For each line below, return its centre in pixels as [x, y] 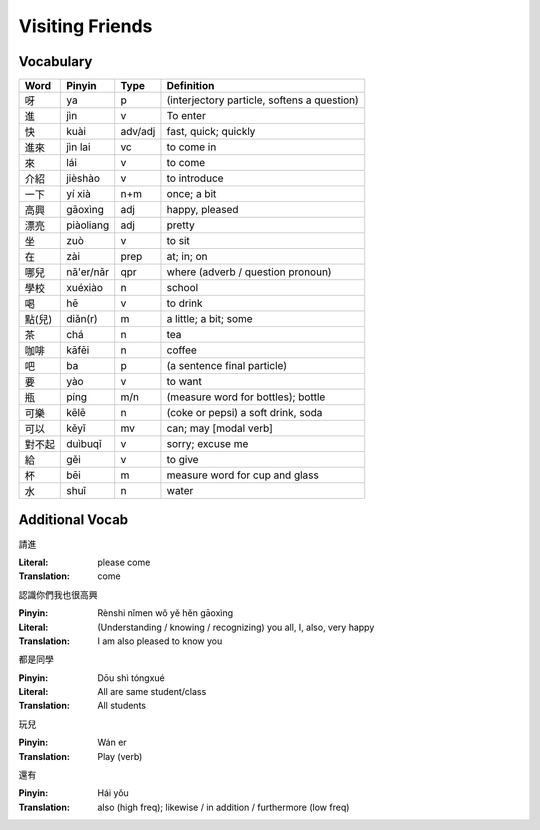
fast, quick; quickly [211, 132]
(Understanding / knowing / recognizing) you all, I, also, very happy [236, 627]
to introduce [195, 178]
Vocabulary [55, 61]
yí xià [79, 194]
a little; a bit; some [210, 319]
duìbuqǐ [84, 444]
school [182, 288]
